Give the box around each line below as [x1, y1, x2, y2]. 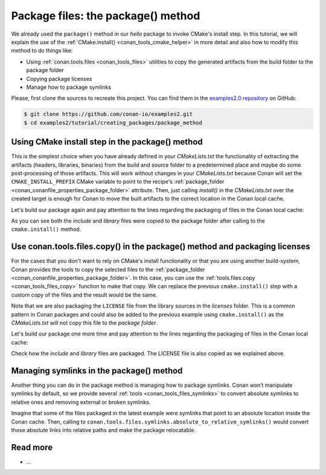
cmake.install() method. [11, 225, 81, 233]
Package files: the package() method [11, 9, 200, 22]
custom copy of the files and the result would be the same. [11, 291, 158, 299]
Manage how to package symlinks [26, 83, 112, 91]
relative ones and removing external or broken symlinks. [11, 398, 151, 406]
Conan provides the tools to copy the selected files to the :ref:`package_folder [11, 266, 205, 273]
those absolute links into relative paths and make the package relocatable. [11, 426, 196, 433]
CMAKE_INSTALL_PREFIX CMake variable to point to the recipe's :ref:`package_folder [11, 178, 225, 186]
